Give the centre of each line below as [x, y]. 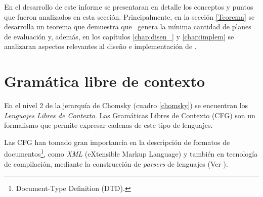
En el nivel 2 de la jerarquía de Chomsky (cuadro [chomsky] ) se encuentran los [126, 105]
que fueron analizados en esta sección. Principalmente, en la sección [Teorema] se [129, 16]
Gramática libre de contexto [105, 81]
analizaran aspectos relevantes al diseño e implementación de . [100, 46]
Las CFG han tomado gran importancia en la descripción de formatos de [117, 142]
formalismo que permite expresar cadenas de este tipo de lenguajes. [108, 125]
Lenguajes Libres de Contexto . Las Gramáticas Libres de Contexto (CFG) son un [130, 115]
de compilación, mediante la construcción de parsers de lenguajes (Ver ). [116, 163]
